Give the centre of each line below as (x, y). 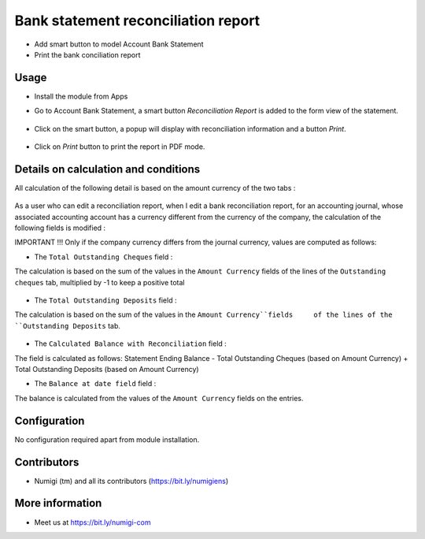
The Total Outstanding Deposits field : (105, 300)
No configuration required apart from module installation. (107, 439)
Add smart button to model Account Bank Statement (119, 44)
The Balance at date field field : (95, 384)
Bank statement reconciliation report (137, 20)
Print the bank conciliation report (87, 54)
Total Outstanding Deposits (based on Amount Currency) (107, 369)
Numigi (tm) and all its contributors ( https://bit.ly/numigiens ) (131, 481)
